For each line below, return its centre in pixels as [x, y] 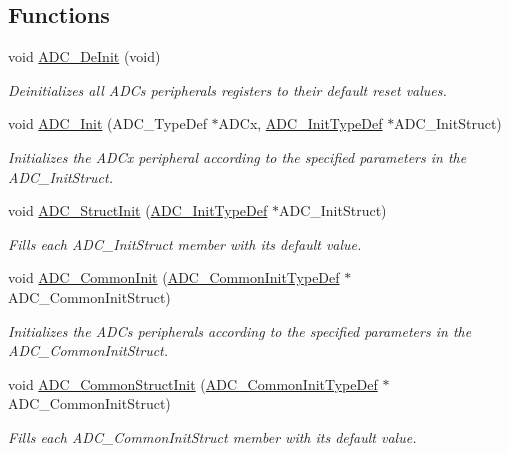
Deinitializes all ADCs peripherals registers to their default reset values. [227, 89]
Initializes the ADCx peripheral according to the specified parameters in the [237, 156]
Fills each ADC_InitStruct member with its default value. [185, 243]
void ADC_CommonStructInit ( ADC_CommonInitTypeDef [193, 383]
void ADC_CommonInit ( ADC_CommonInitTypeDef [174, 277]
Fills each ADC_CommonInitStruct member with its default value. [212, 436]
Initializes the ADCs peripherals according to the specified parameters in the [240, 330]
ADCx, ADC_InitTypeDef [300, 123]
